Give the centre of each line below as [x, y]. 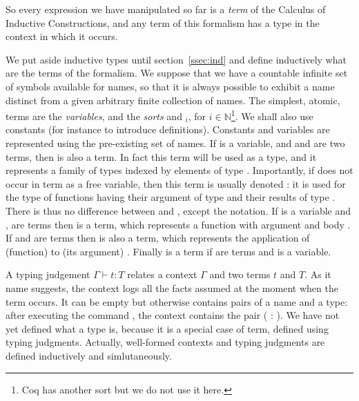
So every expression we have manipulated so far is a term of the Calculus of [166, 9]
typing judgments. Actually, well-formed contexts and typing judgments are [165, 342]
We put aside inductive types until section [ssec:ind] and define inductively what [176, 59]
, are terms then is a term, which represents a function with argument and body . [178, 224]
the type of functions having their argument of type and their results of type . [171, 197]
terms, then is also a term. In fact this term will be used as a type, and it [161, 156]
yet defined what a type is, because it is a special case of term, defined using [167, 328]
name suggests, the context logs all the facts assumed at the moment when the [172, 287]
